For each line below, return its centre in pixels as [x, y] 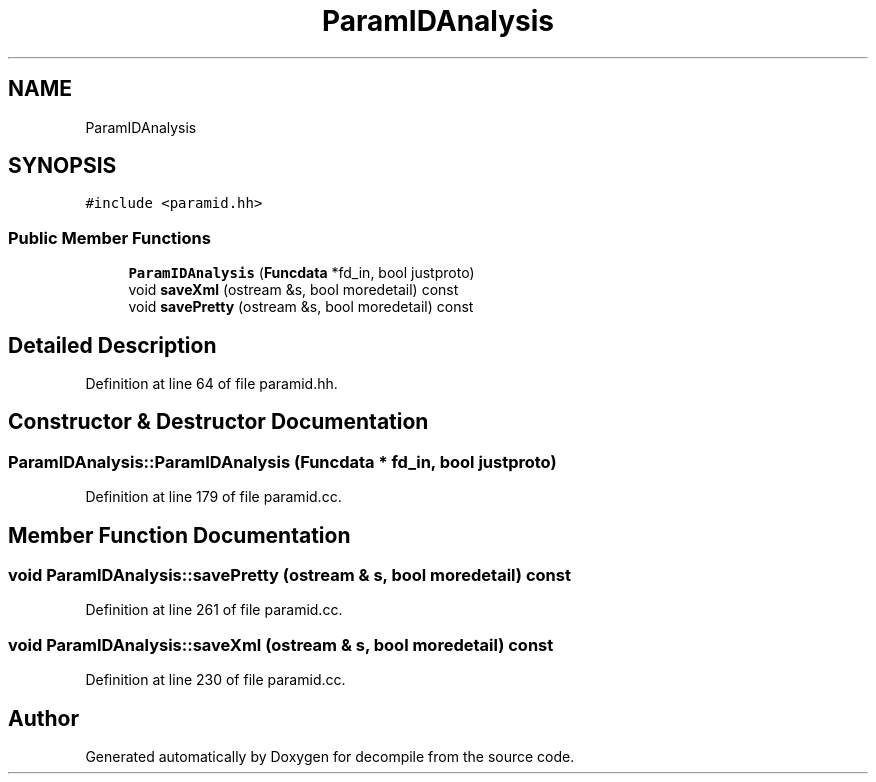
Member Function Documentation [179, 535]
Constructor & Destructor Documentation [218, 422]
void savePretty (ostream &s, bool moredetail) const [301, 307]
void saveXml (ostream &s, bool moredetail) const [293, 290]
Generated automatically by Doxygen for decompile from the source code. [330, 757]
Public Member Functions [109, 237]
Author [43, 718]
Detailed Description [112, 345]
